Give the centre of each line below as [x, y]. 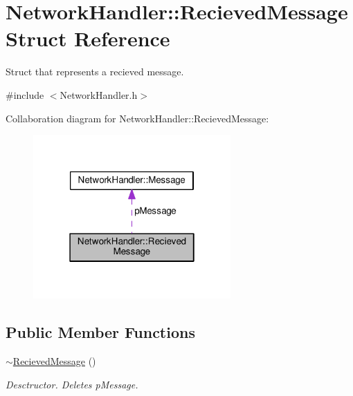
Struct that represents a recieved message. [95, 72]
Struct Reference [88, 38]
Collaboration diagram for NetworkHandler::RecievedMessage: [137, 118]
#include [25, 94]
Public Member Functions [100, 332]
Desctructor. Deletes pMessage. [72, 384]
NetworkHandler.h [99, 94]
